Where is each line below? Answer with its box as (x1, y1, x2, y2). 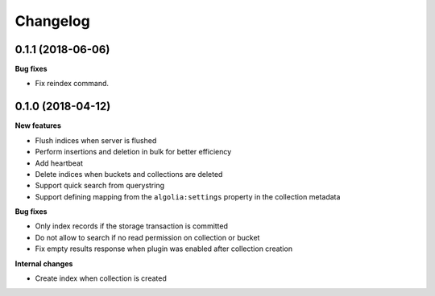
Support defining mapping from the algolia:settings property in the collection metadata (35, 191, 341, 201)
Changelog (14, 12, 90, 30)
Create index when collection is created (35, 273, 167, 283)
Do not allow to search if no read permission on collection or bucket (35, 232, 260, 242)
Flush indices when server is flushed (35, 135, 157, 145)
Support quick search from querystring (35, 181, 165, 191)
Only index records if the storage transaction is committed (35, 221, 229, 231)
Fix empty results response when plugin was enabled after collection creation (35, 244, 293, 253)
